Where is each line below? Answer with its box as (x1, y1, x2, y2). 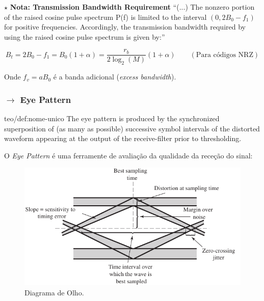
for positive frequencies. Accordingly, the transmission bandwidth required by (4, 21, 246, 32)
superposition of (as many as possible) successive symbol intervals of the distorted (4, 123, 260, 133)
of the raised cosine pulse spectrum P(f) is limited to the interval (4, 11, 207, 22)
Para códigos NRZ (196, 51, 253, 59)
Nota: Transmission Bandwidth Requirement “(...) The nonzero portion (10, 2, 255, 12)
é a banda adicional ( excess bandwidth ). (53, 71, 176, 82)
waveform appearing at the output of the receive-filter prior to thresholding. (4, 133, 242, 144)
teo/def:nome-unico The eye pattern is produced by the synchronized (4, 113, 220, 124)
